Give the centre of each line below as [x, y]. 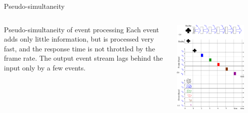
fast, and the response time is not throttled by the [80, 48]
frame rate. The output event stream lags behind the [83, 58]
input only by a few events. [45, 67]
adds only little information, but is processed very [79, 39]
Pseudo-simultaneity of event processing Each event [82, 29]
